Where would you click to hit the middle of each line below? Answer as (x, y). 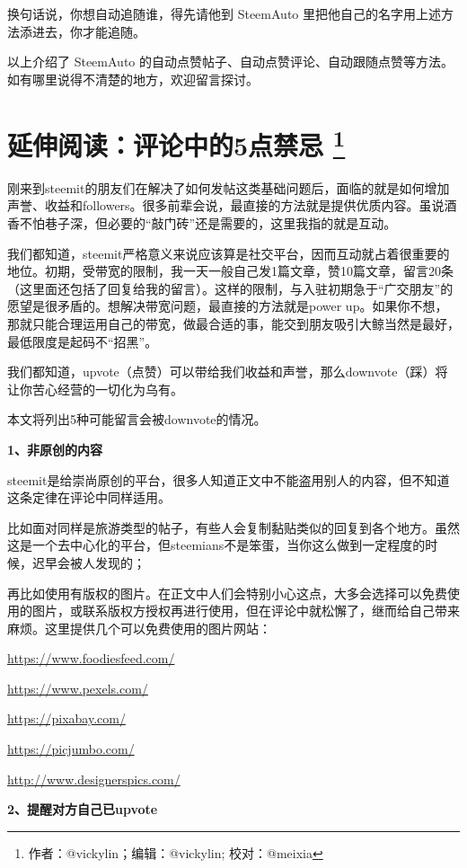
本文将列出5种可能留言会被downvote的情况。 (137, 419)
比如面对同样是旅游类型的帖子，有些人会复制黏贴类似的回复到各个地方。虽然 (233, 527)
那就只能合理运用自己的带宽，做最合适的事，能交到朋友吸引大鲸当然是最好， (233, 323)
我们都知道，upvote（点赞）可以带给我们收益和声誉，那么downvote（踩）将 (228, 372)
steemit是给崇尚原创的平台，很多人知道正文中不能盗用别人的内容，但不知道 (229, 479)
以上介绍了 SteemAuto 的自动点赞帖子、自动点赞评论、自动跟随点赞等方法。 (230, 62)
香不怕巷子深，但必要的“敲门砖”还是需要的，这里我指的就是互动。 (202, 223)
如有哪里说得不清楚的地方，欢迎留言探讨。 (133, 79)
